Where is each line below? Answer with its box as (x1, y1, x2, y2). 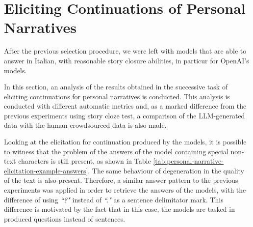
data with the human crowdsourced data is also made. (4, 120, 167, 130)
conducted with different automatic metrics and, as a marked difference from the (4, 101, 247, 111)
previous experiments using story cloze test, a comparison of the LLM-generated (4, 110, 245, 120)
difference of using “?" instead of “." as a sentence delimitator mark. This (4, 194, 224, 204)
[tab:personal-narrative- (153, 156, 224, 166)
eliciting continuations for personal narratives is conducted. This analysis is (4, 91, 230, 101)
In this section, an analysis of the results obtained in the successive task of (4, 82, 228, 92)
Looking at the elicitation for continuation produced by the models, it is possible (4, 137, 247, 147)
